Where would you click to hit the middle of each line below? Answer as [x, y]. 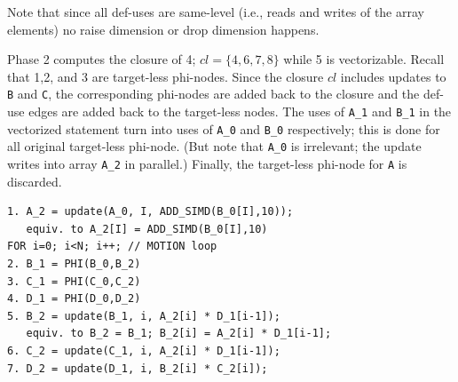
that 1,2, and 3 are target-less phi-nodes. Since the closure [166, 76]
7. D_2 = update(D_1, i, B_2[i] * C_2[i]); [138, 368]
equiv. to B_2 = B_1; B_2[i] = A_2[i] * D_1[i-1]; [179, 334]
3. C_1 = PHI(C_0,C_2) [74, 281]
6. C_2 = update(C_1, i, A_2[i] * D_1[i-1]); [144, 351]
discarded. [35, 181]
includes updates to [393, 76]
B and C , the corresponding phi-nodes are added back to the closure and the [213, 94]
